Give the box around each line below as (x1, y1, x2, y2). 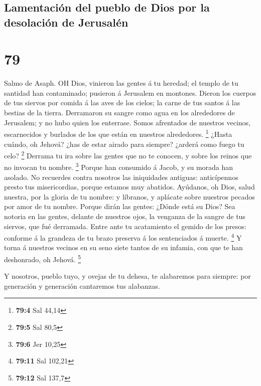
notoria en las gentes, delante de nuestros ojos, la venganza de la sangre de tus (4, 211, 245, 221)
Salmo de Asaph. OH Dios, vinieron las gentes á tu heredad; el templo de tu (4, 78, 238, 88)
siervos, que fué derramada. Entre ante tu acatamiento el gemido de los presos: (4, 221, 246, 231)
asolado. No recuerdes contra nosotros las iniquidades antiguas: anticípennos (4, 171, 238, 182)
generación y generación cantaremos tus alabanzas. (4, 280, 160, 291)
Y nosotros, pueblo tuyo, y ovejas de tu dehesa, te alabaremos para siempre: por (4, 271, 251, 281)
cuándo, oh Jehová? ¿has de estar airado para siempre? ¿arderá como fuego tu (4, 138, 244, 149)
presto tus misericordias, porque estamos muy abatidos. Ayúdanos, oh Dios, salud (4, 181, 255, 192)
